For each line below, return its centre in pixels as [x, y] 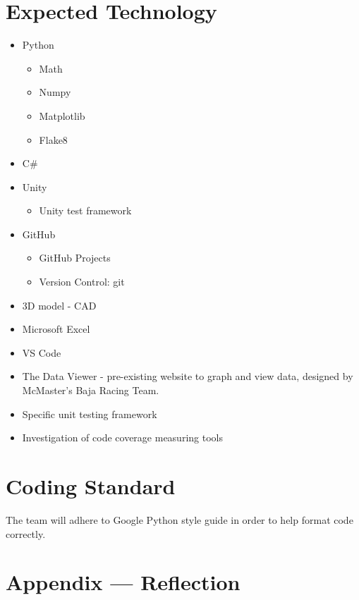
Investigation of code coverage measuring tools [122, 437]
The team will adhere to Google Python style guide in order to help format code [179, 519]
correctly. [26, 533]
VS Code [42, 352]
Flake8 [53, 139]
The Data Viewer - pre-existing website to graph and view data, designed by [188, 376]
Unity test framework [85, 210]
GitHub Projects [75, 258]
